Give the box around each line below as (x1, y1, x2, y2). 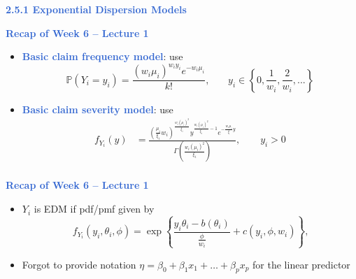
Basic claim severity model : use (22, 101, 173, 116)
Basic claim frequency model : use (22, 49, 183, 64)
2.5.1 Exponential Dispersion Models (6, 2, 187, 16)
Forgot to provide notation (22, 257, 136, 271)
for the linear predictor (252, 257, 350, 271)
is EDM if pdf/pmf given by (34, 201, 155, 216)
